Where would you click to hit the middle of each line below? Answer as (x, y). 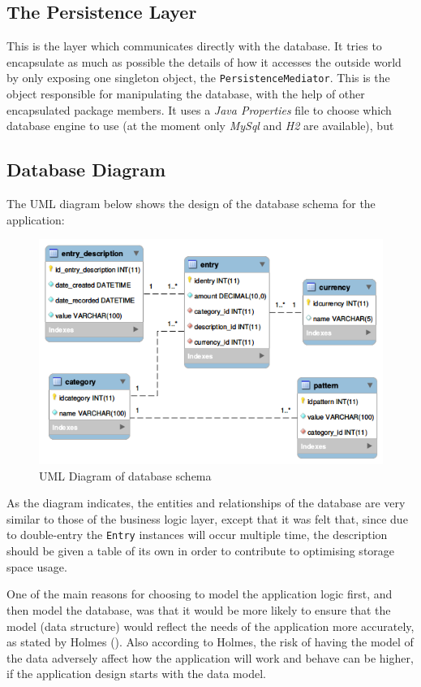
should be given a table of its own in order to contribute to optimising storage (201, 551)
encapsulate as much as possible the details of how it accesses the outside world (204, 61)
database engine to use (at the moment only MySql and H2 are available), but (200, 126)
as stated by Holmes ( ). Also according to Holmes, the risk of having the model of (210, 642)
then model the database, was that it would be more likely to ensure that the (199, 609)
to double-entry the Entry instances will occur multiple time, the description (197, 535)
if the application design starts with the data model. (136, 674)
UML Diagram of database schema (125, 475)
